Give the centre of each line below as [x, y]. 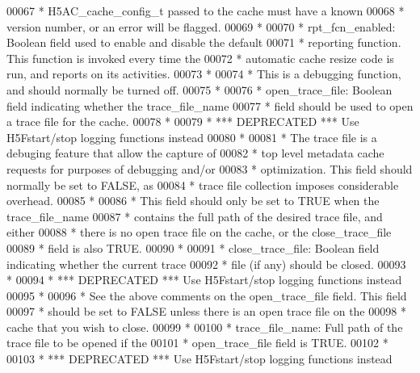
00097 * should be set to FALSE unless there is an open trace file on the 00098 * [206, 311]
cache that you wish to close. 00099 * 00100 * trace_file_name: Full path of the [205, 327]
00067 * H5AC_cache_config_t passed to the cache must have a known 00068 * [206, 10]
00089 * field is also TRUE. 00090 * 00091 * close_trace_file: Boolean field [193, 247]
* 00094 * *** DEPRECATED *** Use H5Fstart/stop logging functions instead [204, 280]
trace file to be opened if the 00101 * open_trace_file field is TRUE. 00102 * [197, 343]
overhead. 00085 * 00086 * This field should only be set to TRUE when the [193, 201]
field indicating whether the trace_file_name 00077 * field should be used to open [210, 105]
